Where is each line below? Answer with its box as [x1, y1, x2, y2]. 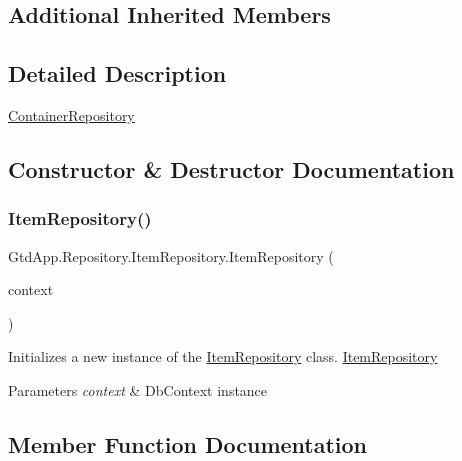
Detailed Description [8, 58, 227, 89]
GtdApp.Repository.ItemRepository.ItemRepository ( [8, 245, 334, 266]
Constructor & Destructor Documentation [8, 153, 455, 184]
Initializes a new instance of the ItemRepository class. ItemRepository [8, 346, 438, 367]
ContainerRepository [8, 104, 135, 125]
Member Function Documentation [8, 428, 368, 459]
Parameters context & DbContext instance [8, 379, 268, 400]
